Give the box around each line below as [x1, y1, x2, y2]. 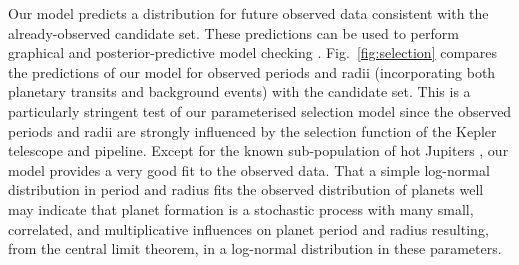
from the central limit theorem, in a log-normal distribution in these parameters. [8, 238, 502, 259]
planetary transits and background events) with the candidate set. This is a [8, 81, 471, 102]
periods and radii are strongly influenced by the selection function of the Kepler [8, 120, 497, 141]
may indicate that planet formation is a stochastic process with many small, [8, 198, 474, 219]
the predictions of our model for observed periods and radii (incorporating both [8, 61, 496, 82]
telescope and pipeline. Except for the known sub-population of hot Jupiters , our [8, 140, 509, 161]
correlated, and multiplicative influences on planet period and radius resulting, [8, 218, 489, 239]
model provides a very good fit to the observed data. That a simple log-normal [8, 159, 490, 180]
